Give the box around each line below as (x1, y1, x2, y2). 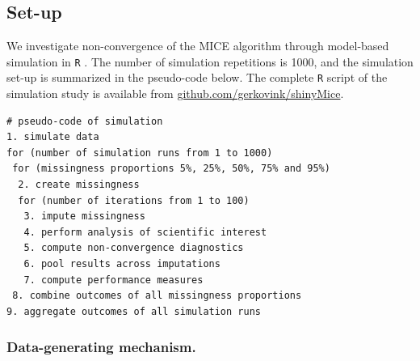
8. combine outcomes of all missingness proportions (12, 290, 302, 302)
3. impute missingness (23, 210, 145, 223)
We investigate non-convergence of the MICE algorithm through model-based (6, 37, 389, 54)
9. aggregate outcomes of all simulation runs (6, 305, 261, 317)
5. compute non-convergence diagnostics (23, 242, 244, 254)
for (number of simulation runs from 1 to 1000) (6, 147, 273, 159)
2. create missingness (18, 179, 140, 191)
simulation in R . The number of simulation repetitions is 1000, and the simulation (6, 53, 414, 70)
